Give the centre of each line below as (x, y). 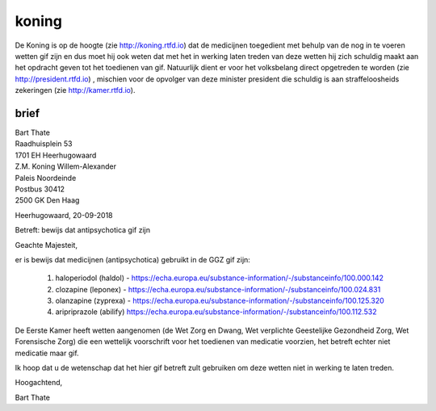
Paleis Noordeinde (46, 178)
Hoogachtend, (39, 383)
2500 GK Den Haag (47, 200)
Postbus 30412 (40, 189)
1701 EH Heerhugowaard (56, 155)
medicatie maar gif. (47, 353)
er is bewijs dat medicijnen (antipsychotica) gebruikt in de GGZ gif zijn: (132, 259)
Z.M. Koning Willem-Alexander (66, 166)
